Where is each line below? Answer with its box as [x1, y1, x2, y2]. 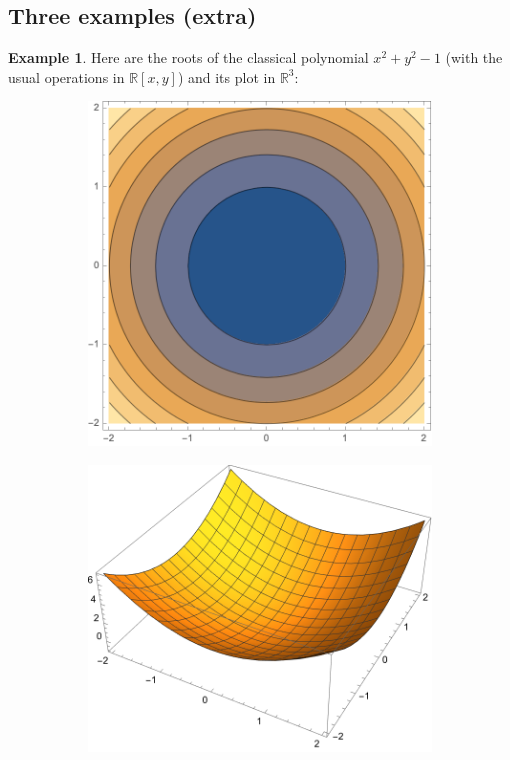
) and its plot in [177, 66, 276, 87]
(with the [445, 47, 503, 68]
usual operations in [8, 66, 125, 87]
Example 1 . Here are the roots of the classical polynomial [8, 47, 369, 68]
